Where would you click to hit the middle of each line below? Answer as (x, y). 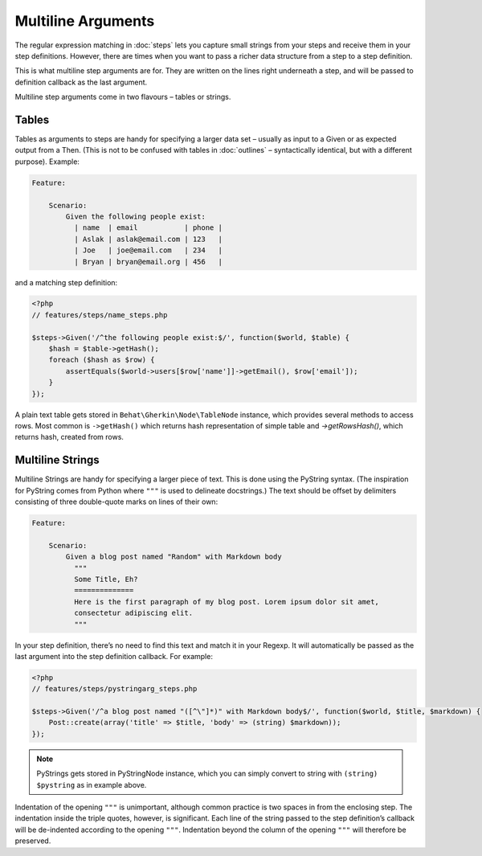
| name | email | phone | (148, 228)
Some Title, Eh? (106, 579)
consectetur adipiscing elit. (133, 613)
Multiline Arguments (85, 21)
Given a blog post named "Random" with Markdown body (174, 557)
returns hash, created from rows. (69, 437)
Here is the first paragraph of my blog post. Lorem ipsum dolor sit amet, (226, 602)
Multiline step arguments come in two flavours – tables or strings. (123, 97)
